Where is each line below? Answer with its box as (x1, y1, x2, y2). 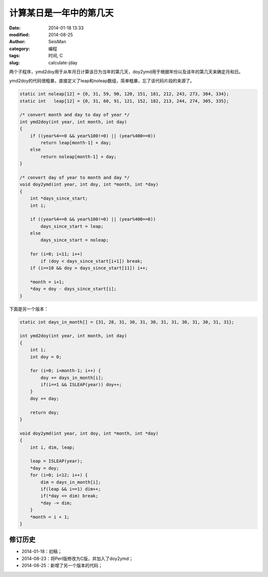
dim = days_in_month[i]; (40, 479, 101, 485)
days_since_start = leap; (40, 223, 104, 229)
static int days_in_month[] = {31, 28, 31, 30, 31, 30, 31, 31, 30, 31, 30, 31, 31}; (19, 319, 234, 325)
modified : (9, 31, 30, 37)
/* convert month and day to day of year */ (19, 112, 130, 118)
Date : (9, 25, 21, 31)
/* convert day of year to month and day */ (19, 175, 130, 180)
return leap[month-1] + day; (40, 140, 112, 145)
